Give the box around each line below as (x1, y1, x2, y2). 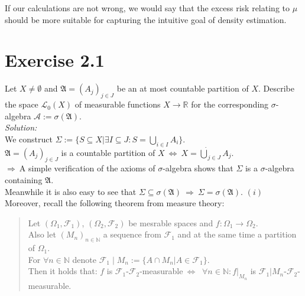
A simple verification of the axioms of (19, 162, 155, 174)
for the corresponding (191, 98, 269, 110)
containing (5, 174, 43, 186)
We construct (5, 132, 53, 145)
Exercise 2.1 (5, 48, 105, 72)
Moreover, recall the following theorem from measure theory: (5, 197, 225, 209)
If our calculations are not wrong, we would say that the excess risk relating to (5, 2, 290, 14)
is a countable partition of (61, 146, 155, 158)
